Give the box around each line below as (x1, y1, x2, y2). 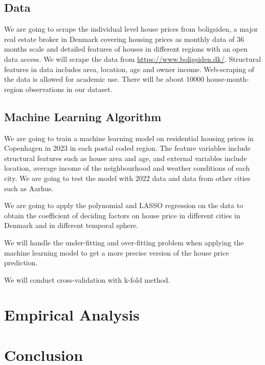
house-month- (206, 74, 249, 84)
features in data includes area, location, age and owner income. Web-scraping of (4, 63, 254, 74)
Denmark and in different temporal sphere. (4, 220, 139, 231)
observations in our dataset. (26, 83, 113, 94)
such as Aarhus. (4, 182, 54, 193)
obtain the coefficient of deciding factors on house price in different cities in (4, 210, 240, 220)
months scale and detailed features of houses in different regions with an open (4, 43, 248, 54)
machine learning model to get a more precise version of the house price (4, 247, 229, 258)
